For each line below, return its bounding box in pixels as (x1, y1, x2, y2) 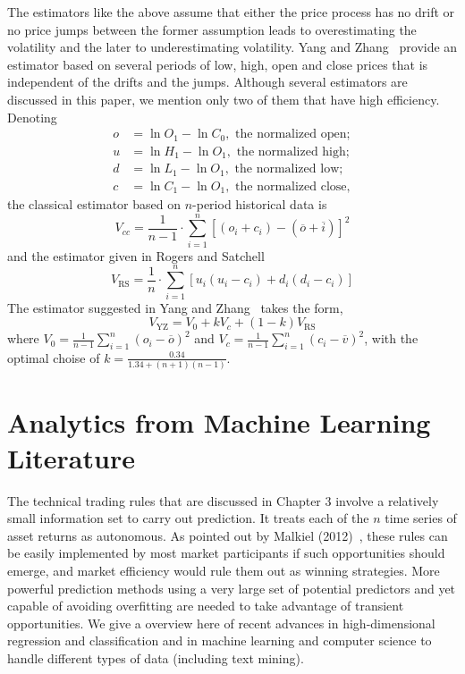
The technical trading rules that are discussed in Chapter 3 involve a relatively (7, 491, 439, 510)
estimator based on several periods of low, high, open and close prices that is (7, 55, 428, 73)
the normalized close (235, 180, 347, 193)
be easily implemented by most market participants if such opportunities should (7, 543, 445, 562)
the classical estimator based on (7, 195, 181, 214)
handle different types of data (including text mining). (7, 648, 304, 667)
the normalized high (236, 145, 346, 158)
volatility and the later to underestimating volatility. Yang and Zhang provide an (7, 38, 458, 56)
